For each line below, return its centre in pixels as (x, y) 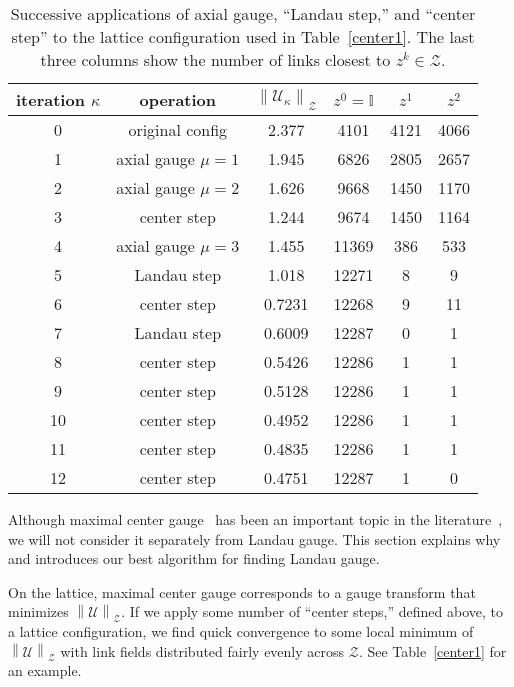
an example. (45, 670)
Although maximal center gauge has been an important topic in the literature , (255, 519)
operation (178, 99)
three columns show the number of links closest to (215, 59)
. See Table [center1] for (432, 650)
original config (178, 129)
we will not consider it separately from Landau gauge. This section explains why (254, 538)
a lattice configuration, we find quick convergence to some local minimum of (241, 630)
